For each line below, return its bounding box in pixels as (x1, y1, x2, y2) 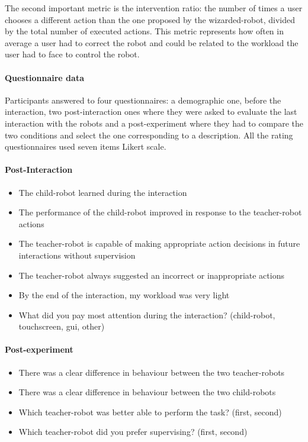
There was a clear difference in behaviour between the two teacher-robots (18, 366, 285, 378)
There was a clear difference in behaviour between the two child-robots (18, 386, 276, 398)
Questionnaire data (5, 71, 84, 83)
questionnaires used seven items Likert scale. (5, 140, 166, 153)
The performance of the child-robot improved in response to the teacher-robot (18, 206, 302, 218)
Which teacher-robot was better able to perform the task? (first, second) (18, 405, 282, 418)
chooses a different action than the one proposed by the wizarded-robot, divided (5, 13, 296, 25)
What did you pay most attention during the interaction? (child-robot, (18, 308, 275, 321)
